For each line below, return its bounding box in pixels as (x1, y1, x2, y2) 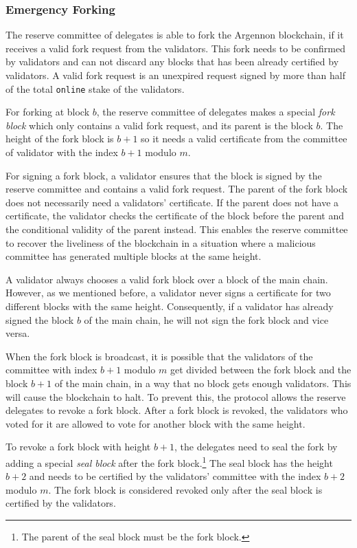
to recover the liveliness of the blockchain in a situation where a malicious (5, 235, 316, 250)
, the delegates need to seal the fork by (174, 439, 338, 454)
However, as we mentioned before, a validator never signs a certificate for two (5, 285, 331, 300)
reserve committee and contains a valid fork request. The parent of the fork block (5, 182, 348, 196)
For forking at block (5, 105, 90, 119)
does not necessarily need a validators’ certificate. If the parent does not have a (5, 195, 339, 209)
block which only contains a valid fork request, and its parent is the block (5, 118, 313, 132)
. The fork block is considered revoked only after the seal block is (48, 482, 323, 496)
